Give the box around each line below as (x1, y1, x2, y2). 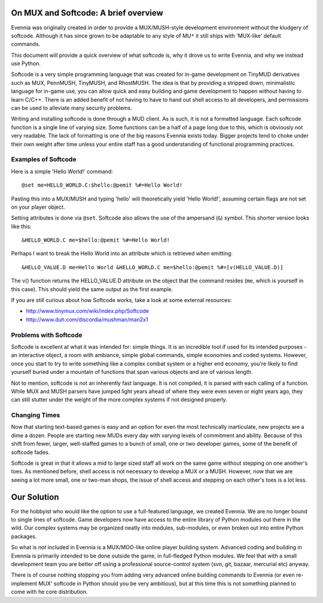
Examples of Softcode (11, 156, 77, 164)
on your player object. (11, 203, 65, 211)
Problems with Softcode (11, 331, 83, 339)
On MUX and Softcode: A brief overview (11, 8, 164, 18)
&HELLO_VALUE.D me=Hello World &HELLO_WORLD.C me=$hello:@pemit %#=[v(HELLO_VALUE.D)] (22, 264, 284, 270)
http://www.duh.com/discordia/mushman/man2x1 (26, 316, 148, 323)
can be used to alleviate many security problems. (11, 105, 133, 112)
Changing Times (11, 411, 60, 419)
